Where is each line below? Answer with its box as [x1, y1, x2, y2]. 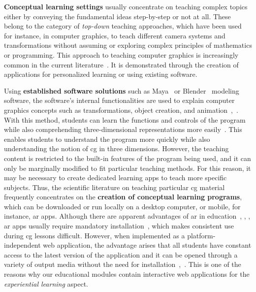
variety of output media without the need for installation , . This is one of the [4, 259, 241, 269]
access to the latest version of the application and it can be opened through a [4, 249, 238, 260]
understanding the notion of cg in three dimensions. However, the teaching [4, 143, 229, 154]
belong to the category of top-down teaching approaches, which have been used [4, 21, 242, 31]
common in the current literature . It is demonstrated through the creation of [4, 59, 239, 69]
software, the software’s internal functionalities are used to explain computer [4, 95, 235, 105]
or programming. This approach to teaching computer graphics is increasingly [4, 49, 239, 60]
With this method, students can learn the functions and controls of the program [4, 114, 246, 125]
